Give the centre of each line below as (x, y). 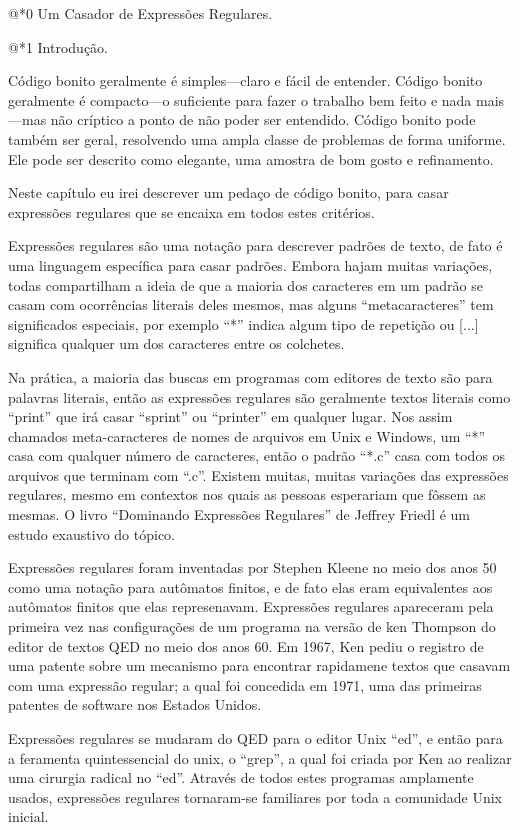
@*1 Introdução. (58, 46)
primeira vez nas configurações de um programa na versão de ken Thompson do (252, 626)
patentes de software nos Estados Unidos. (135, 704)
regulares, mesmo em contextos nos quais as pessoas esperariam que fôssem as (247, 494)
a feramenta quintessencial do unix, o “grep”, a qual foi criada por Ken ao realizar (260, 757)
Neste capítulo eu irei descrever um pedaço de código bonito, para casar (228, 192)
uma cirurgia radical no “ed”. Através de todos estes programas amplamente (241, 777)
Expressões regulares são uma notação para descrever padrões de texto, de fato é (255, 245)
